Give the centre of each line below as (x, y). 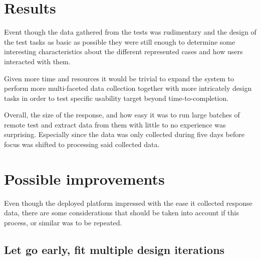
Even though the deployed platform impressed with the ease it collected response (128, 203)
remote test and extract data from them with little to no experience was (115, 124)
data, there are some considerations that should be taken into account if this (121, 213)
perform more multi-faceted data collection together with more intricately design (128, 88)
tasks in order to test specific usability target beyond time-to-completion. (116, 98)
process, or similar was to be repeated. (63, 222)
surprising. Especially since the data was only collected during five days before (124, 134)
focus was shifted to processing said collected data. (82, 144)
